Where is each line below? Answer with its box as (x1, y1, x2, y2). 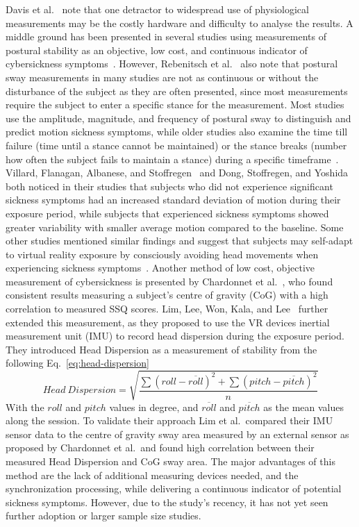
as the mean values (263, 399, 344, 414)
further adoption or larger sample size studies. (6, 508, 201, 523)
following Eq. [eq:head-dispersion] (6, 355, 149, 370)
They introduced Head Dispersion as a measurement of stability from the (6, 342, 317, 356)
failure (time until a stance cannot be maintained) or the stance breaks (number (6, 137, 347, 152)
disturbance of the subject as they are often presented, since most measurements (6, 83, 348, 98)
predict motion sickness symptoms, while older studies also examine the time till (6, 124, 348, 139)
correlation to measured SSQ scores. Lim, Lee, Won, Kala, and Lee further (6, 301, 328, 316)
